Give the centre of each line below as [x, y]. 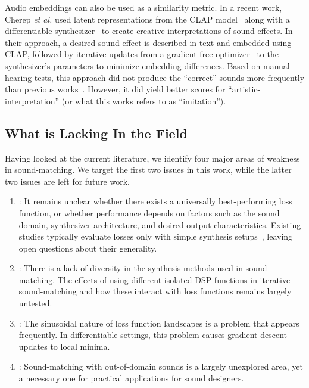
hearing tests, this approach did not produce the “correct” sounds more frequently [155, 77]
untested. [35, 303]
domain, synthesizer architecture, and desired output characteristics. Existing [160, 224]
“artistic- [244, 89]
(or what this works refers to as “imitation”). [144, 100]
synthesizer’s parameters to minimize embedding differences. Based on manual [147, 65]
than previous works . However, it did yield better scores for [115, 89]
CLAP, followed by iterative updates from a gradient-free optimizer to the [142, 54]
